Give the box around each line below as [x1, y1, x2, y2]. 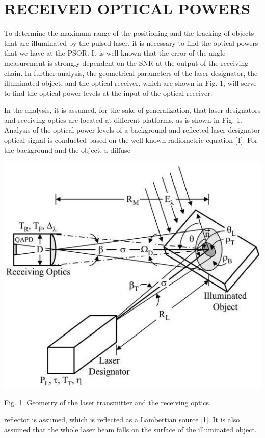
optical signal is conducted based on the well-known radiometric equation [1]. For [4, 135, 258, 145]
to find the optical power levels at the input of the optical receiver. [4, 87, 213, 98]
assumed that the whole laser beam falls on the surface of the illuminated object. [4, 424, 257, 435]
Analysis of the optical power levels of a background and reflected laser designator [4, 124, 260, 135]
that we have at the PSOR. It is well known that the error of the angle [4, 47, 226, 58]
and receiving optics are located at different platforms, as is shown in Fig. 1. [4, 114, 242, 125]
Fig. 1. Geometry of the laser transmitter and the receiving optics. [4, 397, 211, 407]
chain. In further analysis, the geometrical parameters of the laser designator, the [4, 67, 258, 78]
